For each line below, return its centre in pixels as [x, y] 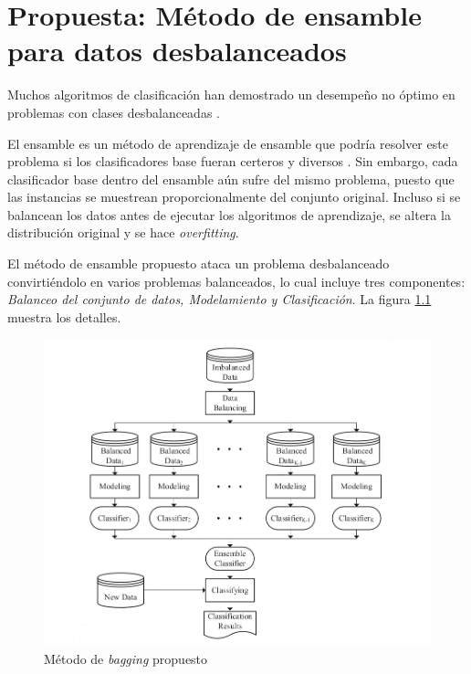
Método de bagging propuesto [126, 658]
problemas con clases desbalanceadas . [114, 112]
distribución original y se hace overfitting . [123, 232]
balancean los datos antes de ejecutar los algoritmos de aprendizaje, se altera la [229, 214]
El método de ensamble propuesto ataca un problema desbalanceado [199, 263]
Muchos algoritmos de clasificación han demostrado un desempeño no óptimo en [231, 95]
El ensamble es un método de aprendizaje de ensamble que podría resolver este [228, 143]
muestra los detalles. [64, 316]
